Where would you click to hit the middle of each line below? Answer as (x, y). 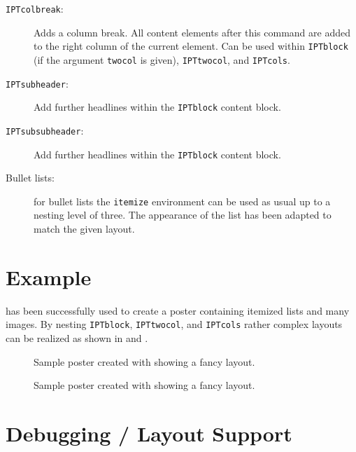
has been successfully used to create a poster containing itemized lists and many (178, 310)
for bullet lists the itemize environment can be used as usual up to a (182, 201)
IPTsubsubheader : (45, 130)
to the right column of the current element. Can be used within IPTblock (191, 46)
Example (49, 276)
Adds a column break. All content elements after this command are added (192, 32)
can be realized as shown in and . (77, 338)
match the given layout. (84, 229)
